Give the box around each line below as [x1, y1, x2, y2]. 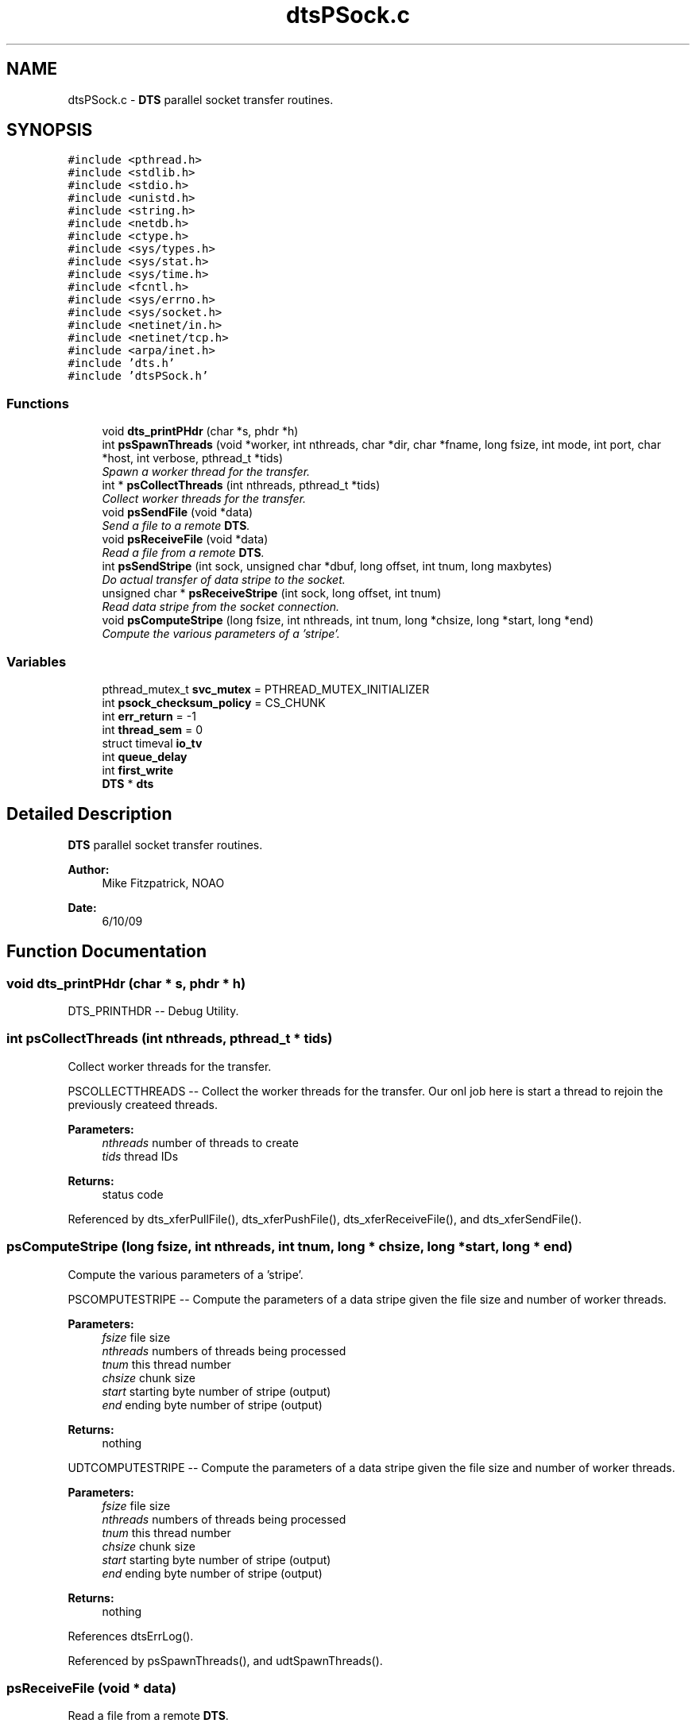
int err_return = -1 [102, 709, 196, 723]
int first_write [102, 763, 174, 777]
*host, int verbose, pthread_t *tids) [102, 451, 284, 466]
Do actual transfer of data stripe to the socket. [102, 573, 346, 587]
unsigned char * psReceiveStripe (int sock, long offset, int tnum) [102, 586, 442, 601]
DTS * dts [102, 776, 154, 790]
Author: [68, 862, 110, 876]
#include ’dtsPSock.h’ [68, 369, 209, 383]
